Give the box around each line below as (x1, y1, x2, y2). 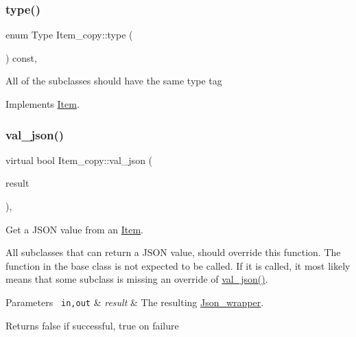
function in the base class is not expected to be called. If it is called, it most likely (5, 258, 351, 272)
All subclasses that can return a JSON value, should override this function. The (5, 245, 341, 259)
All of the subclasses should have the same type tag (5, 73, 222, 88)
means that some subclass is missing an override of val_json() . (5, 272, 268, 286)
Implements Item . (5, 97, 80, 111)
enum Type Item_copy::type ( (5, 27, 133, 42)
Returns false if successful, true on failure (5, 318, 179, 332)
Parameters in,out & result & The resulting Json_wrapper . (5, 294, 264, 309)
